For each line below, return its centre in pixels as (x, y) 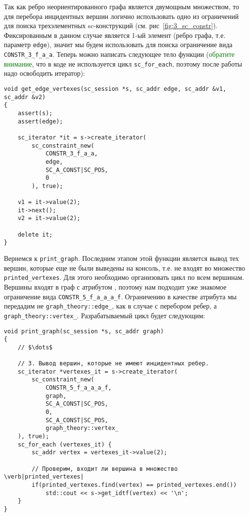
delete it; (35, 234)
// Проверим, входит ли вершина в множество (105, 469)
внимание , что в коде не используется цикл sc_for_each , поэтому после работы (123, 63)
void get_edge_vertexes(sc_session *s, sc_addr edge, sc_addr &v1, (115, 89)
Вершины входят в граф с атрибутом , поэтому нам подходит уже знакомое (115, 286)
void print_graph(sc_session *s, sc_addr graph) (84, 331)
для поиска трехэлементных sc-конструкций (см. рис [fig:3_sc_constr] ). (111, 26)
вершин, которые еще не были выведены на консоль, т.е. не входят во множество (124, 267)
